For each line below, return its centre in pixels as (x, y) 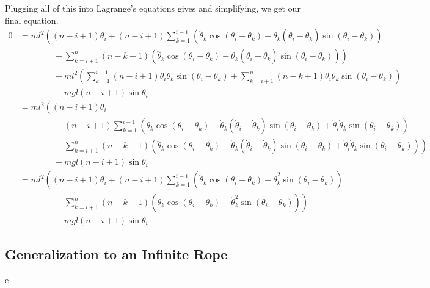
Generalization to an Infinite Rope (116, 254)
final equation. (32, 20)
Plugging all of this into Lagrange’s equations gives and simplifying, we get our (153, 8)
